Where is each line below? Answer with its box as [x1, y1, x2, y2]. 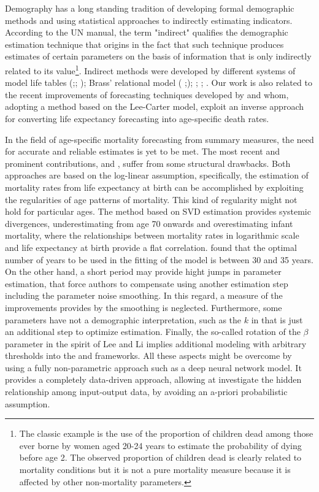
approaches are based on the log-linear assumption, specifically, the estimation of [5, 169, 309, 182]
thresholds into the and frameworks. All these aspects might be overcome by [5, 349, 292, 362]
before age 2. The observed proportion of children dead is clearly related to [19, 451, 302, 464]
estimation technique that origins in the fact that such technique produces [5, 37, 284, 50]
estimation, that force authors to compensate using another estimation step [5, 277, 288, 290]
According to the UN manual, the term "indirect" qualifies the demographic [5, 26, 288, 39]
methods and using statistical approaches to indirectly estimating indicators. [5, 13, 293, 26]
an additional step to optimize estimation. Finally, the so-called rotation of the [5, 325, 301, 338]
